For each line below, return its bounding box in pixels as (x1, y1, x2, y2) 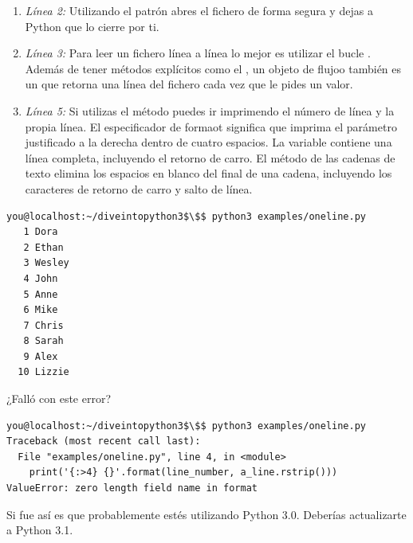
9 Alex (23, 350, 58, 362)
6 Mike (23, 304, 58, 316)
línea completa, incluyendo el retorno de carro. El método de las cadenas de (25, 149, 395, 166)
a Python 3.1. (6, 522, 73, 538)
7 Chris (23, 319, 64, 331)
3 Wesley (23, 257, 69, 269)
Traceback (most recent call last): (6, 436, 201, 447)
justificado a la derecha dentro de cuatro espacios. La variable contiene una (25, 134, 392, 150)
